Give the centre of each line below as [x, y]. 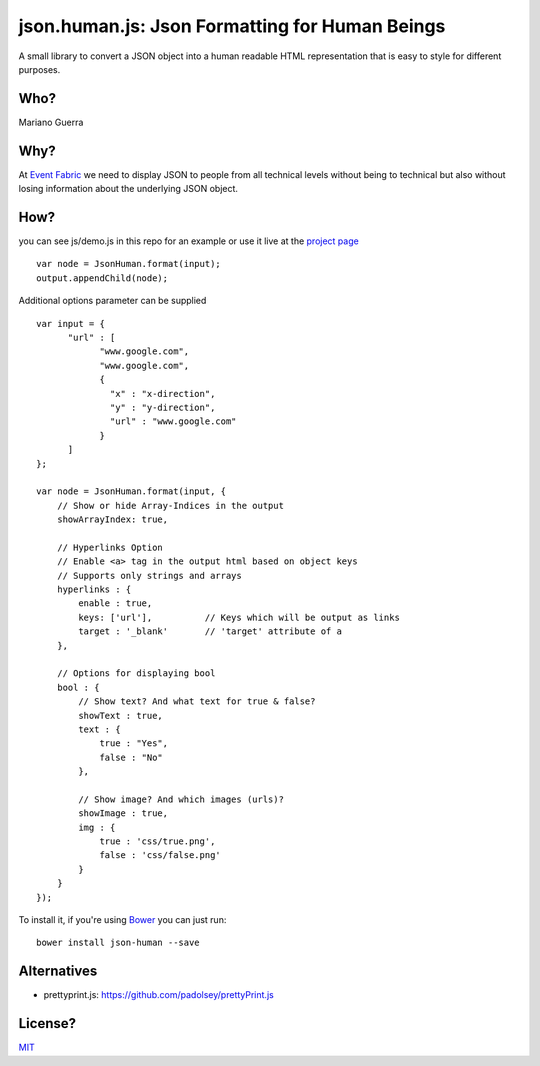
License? [47, 1023]
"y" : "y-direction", [163, 407]
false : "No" [131, 757]
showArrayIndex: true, [112, 519]
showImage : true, [123, 813]
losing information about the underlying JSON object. [128, 189]
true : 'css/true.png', [157, 841]
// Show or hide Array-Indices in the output [170, 505]
